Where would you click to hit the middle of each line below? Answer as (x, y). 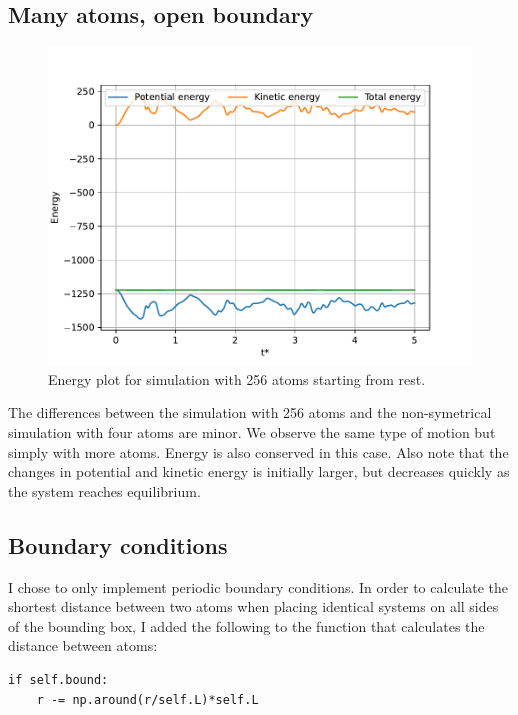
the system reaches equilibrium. (104, 490)
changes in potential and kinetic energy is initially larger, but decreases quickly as (259, 471)
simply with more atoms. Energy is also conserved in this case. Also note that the (258, 451)
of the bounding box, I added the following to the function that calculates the (246, 625)
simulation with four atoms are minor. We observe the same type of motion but (252, 431)
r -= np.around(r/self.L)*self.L (147, 699)
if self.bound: (58, 679)
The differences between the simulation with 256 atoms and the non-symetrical (250, 412)
